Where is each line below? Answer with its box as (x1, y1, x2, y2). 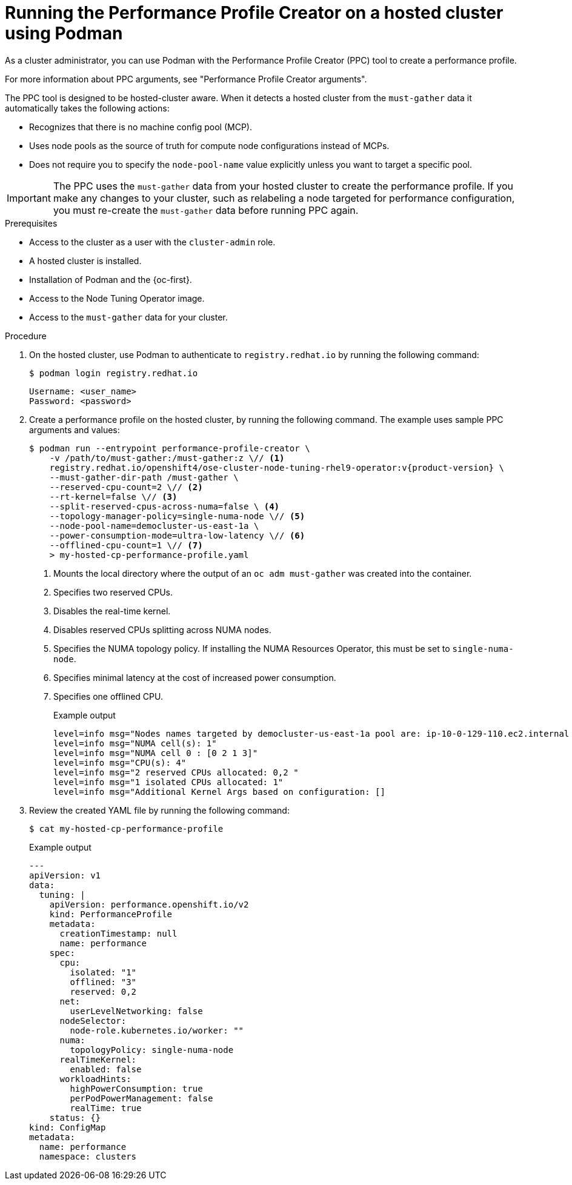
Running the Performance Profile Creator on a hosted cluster (5, 2, 504, 23)
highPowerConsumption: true (70, 1083, 203, 1094)
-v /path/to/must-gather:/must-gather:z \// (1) (49, 453, 285, 463)
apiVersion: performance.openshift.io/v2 (49, 899, 249, 909)
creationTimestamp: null (59, 928, 178, 938)
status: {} (49, 1112, 101, 1123)
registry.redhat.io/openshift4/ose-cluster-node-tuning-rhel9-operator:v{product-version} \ (49, 462, 504, 473)
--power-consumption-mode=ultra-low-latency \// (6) (49, 530, 305, 540)
